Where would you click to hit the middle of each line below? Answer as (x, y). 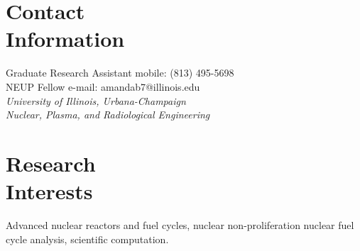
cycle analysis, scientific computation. (87, 239)
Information (65, 39)
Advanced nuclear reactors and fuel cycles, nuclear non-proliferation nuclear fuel (180, 225)
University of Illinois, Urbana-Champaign (96, 100)
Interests (49, 191)
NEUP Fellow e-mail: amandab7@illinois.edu (103, 86)
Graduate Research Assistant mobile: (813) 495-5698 (120, 73)
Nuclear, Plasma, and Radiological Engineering (108, 115)
